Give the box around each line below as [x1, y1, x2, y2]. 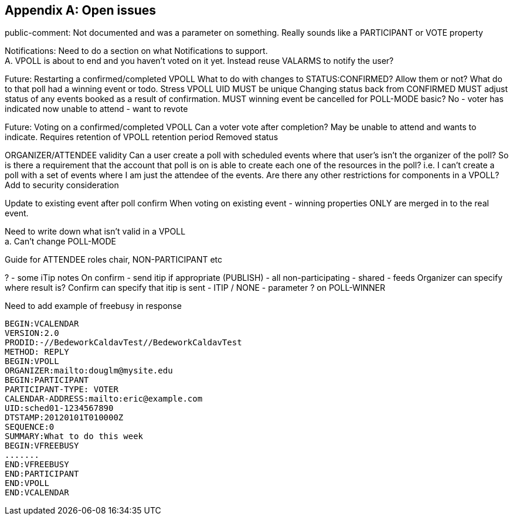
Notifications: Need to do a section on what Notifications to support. [5, 46, 268, 56]
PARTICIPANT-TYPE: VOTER [5, 385, 118, 395]
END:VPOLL [5, 478, 49, 488]
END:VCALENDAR [5, 488, 69, 498]
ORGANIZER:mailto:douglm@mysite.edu [5, 366, 173, 376]
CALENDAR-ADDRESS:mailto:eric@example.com [5, 394, 203, 404]
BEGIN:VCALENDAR [5, 319, 79, 329]
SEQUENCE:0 [5, 422, 55, 432]
